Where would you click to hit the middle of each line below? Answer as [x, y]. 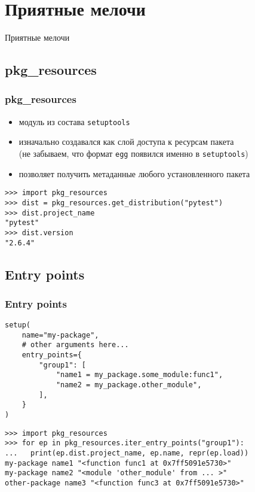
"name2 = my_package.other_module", [129, 385]
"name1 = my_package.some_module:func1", [139, 375]
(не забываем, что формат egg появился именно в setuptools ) [133, 153]
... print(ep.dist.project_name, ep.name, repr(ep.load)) [127, 453]
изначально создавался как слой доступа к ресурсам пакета [126, 142]
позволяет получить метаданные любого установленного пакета [134, 173]
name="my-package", [60, 335]
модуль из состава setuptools [74, 121]
